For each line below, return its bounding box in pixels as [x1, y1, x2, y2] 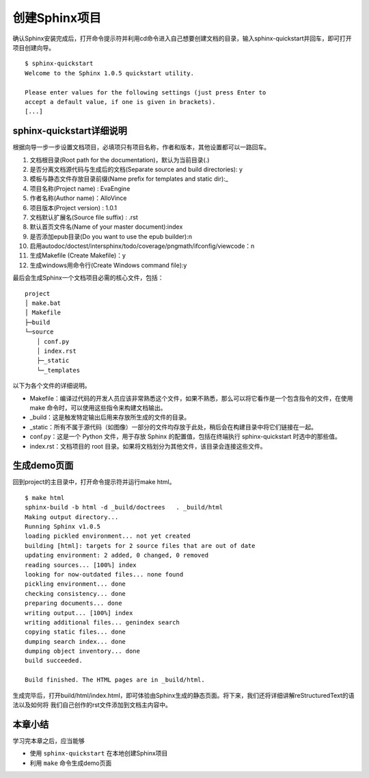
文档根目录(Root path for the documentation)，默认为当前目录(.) [29, 155, 210, 164]
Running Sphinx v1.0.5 [25, 523, 101, 530]
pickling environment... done [25, 580, 126, 588]
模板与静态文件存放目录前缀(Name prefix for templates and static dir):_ [29, 175, 229, 183]
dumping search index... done [25, 638, 126, 645]
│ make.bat [25, 299, 61, 308]
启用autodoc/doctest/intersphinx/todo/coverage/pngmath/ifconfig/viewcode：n [29, 242, 255, 250]
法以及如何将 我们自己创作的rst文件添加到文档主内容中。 [12, 701, 172, 709]
